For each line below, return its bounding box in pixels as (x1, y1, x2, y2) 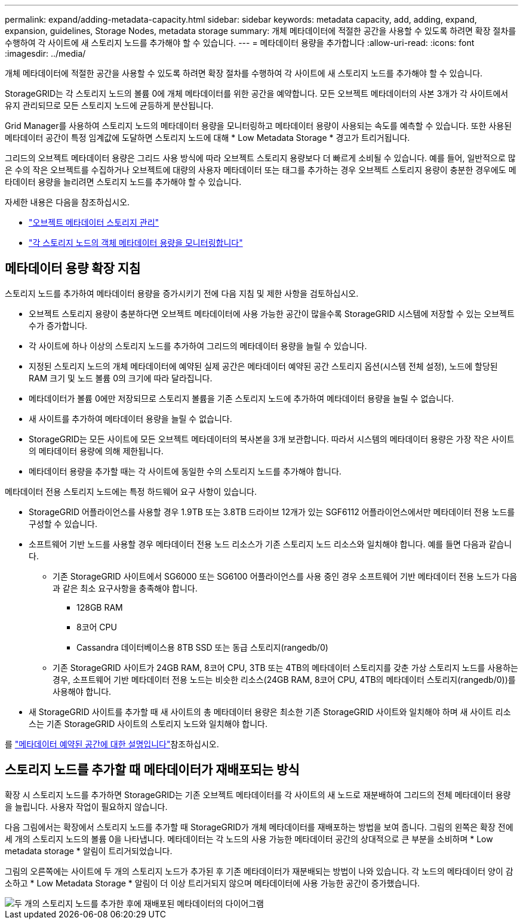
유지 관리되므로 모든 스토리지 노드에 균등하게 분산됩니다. (5, 100, 214, 110)
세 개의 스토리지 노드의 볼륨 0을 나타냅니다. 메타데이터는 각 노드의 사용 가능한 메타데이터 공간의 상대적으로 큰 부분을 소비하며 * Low (5, 833, 493, 844)
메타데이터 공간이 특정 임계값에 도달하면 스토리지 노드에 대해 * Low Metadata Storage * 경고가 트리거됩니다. (5, 133, 410, 143)
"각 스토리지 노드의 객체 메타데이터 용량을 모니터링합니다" (29, 238, 243, 248)
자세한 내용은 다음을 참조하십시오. (5, 197, 130, 207)
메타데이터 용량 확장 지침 (5, 261, 141, 276)
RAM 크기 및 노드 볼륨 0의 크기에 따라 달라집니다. (29, 372, 213, 383)
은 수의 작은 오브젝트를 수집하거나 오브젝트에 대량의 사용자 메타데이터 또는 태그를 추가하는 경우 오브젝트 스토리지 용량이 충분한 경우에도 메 (5, 165, 516, 175)
